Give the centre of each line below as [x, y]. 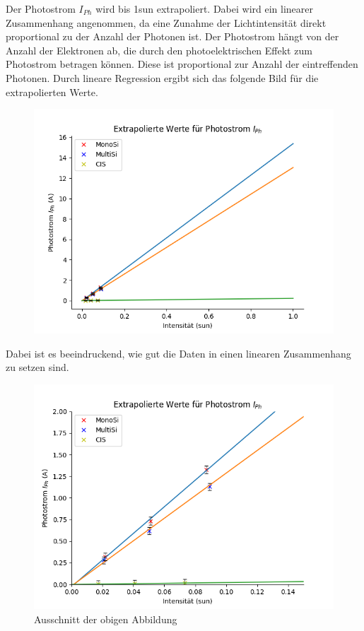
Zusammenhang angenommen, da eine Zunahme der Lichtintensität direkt [166, 22]
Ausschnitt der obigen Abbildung [106, 619]
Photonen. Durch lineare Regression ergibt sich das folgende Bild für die [162, 77]
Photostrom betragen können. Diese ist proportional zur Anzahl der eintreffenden [182, 64]
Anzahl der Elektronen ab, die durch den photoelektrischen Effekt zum [159, 50]
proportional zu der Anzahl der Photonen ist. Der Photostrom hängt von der [172, 36]
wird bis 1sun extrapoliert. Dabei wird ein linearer [205, 8]
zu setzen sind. [37, 367]
